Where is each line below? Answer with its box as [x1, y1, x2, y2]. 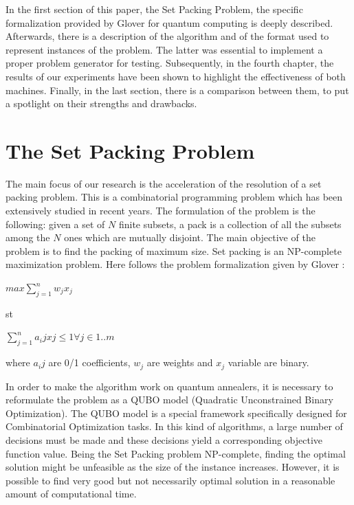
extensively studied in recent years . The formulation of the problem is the [5, 203, 316, 218]
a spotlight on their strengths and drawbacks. [5, 96, 197, 111]
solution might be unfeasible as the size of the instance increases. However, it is [5, 460, 340, 474]
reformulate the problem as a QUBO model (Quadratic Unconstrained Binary [5, 392, 333, 407]
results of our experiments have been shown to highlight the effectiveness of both [5, 69, 346, 83]
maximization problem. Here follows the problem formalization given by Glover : [5, 257, 345, 271]
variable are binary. [228, 355, 309, 370]
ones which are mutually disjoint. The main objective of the [64, 230, 316, 245]
